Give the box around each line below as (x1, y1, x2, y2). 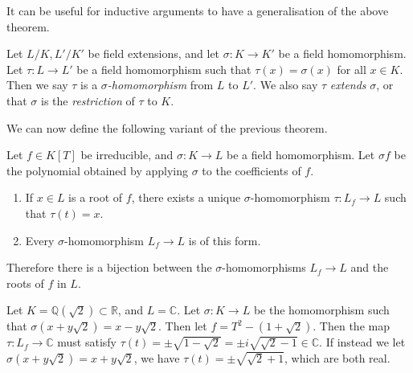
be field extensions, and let (88, 45, 220, 62)
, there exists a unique (131, 189, 241, 206)
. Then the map (313, 318, 390, 334)
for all (337, 60, 366, 77)
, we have (133, 349, 180, 366)
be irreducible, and (80, 146, 174, 163)
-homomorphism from (107, 76, 214, 93)
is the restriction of (41, 92, 135, 109)
